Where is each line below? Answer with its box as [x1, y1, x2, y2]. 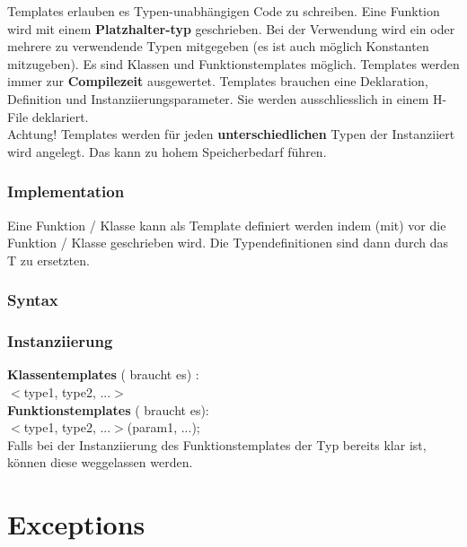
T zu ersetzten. [7, 250, 90, 269]
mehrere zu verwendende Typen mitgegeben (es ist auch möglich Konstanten [7, 37, 429, 56]
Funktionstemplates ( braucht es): [7, 400, 209, 419]
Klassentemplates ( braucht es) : [7, 365, 199, 384]
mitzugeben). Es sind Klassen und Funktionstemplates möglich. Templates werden [7, 54, 460, 73]
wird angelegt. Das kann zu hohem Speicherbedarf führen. [7, 142, 327, 161]
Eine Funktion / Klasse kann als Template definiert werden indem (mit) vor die [7, 215, 446, 234]
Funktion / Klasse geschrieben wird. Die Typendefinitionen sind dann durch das [7, 233, 448, 252]
